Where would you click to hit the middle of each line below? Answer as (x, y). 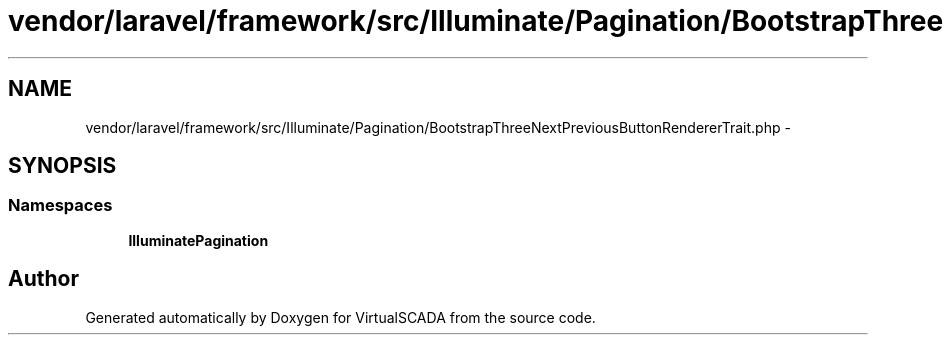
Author (43, 279)
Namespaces (60, 205)
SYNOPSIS (62, 166)
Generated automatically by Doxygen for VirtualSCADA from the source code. (340, 317)
